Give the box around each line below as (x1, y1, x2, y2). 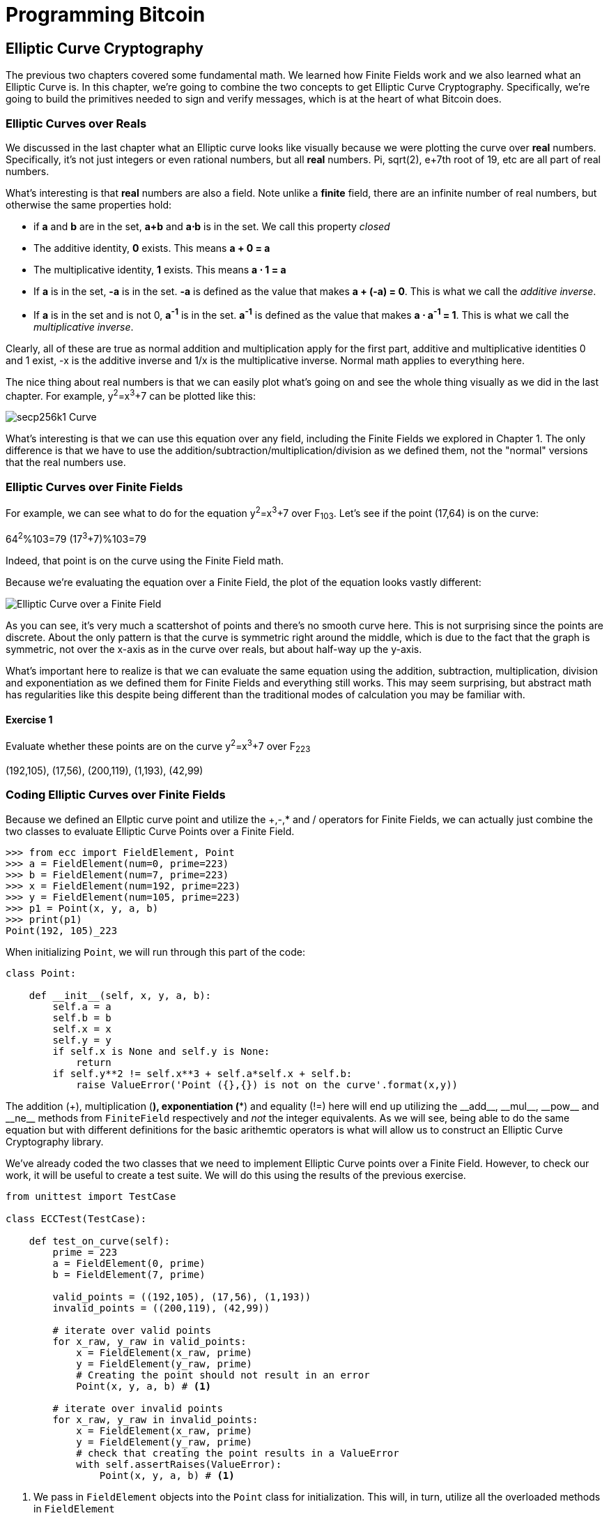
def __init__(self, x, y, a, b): (29, 989, 212, 1001)
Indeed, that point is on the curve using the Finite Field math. (6, 555, 284, 567)
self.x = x (52, 1023, 111, 1035)
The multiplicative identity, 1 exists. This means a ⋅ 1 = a (33, 263, 286, 276)
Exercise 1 (6, 713, 53, 726)
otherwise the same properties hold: (6, 198, 172, 211)
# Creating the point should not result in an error (76, 1369, 370, 1381)
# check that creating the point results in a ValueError (76, 1447, 399, 1459)
